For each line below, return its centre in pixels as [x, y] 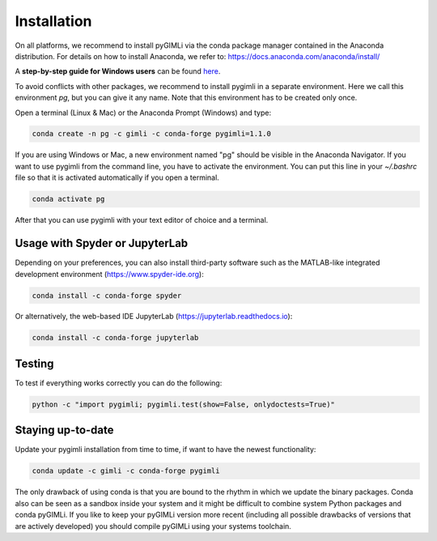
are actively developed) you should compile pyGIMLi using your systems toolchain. [153, 526]
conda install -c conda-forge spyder [107, 295]
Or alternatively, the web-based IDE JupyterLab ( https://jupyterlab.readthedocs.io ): [154, 317]
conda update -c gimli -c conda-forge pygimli [126, 471]
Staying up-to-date [64, 430]
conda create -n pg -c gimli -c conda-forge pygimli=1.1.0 [151, 134]
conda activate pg [68, 199]
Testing [34, 363]
